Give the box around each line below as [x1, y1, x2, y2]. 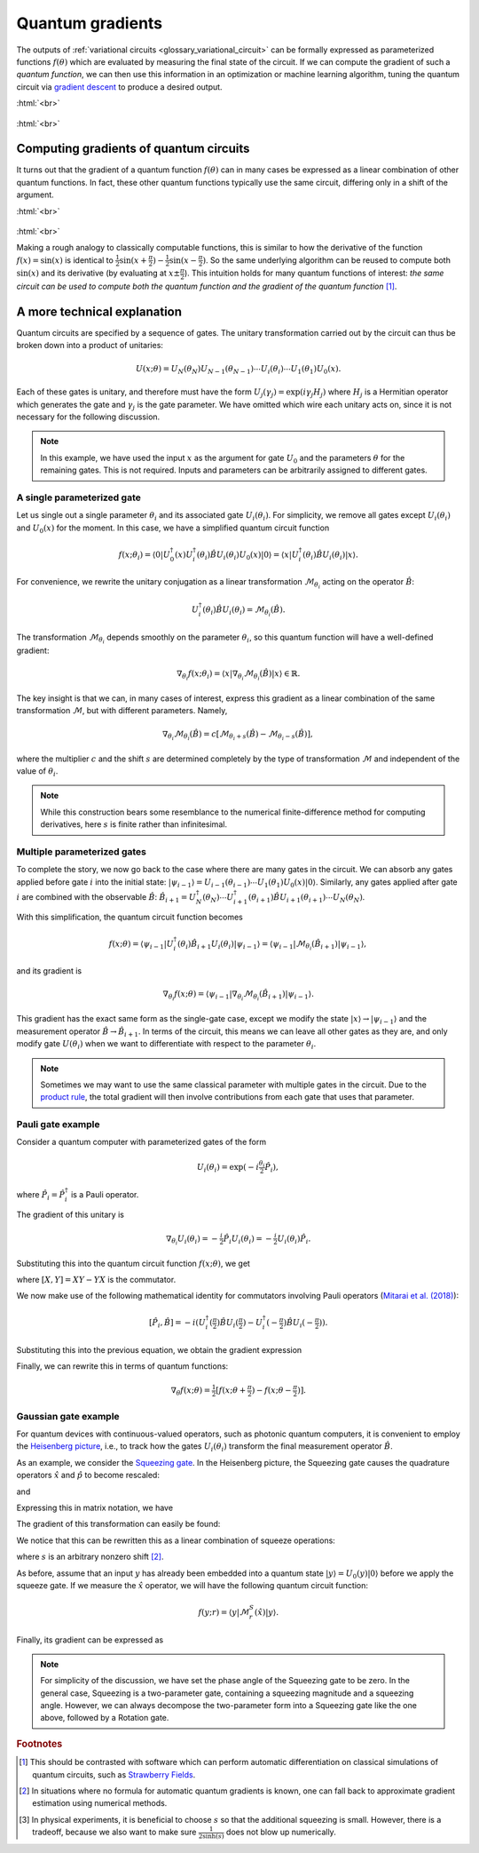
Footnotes [16, 1738, 63, 1750]
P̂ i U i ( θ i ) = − [223, 1233, 272, 1245]
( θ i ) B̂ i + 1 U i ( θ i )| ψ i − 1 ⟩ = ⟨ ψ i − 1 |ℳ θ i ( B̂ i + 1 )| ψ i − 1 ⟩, [177, 938, 367, 952]
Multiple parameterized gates [16, 845, 146, 857]
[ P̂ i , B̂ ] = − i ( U [149, 1317, 206, 1330]
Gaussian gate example [16, 1410, 120, 1422]
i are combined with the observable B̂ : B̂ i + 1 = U [16, 891, 197, 904]
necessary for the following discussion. [16, 411, 161, 422]
